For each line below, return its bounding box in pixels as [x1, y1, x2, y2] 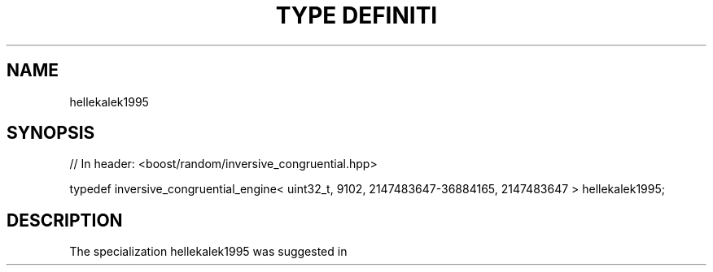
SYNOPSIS [7, 123, 95, 144]
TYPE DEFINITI [275, 2, 438, 29]
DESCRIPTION [7, 209, 123, 231]
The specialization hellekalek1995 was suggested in [69, 244, 348, 259]
